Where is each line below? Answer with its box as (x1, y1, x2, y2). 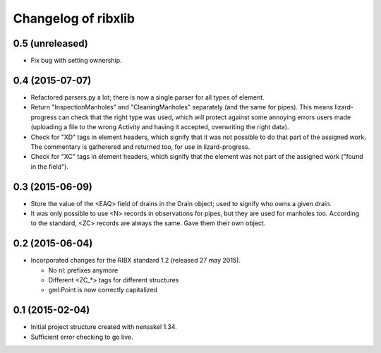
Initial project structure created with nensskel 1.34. (30, 323, 178, 331)
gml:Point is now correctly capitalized (48, 286, 158, 294)
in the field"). (30, 162, 68, 171)
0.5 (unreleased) (13, 37, 88, 49)
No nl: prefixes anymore (48, 265, 119, 275)
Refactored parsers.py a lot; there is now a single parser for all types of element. (30, 92, 265, 102)
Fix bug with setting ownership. (30, 56, 123, 65)
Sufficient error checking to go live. (30, 333, 133, 341)
